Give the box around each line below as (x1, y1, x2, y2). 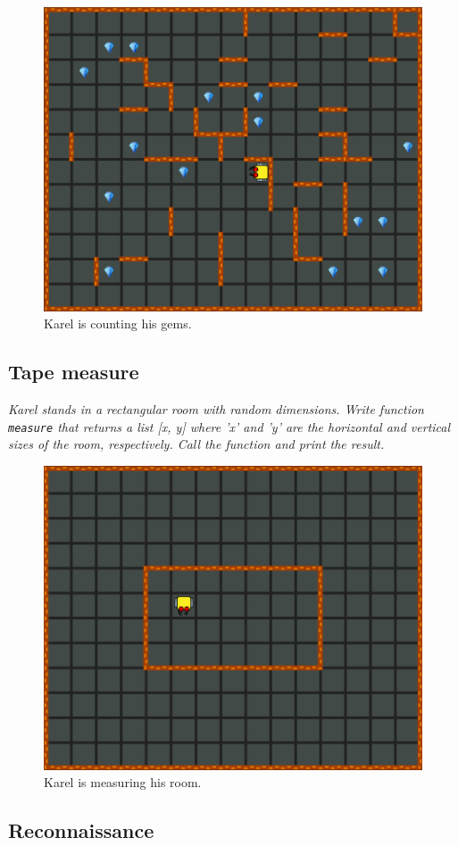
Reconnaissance (8, 817, 154, 844)
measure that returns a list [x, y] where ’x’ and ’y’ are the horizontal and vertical (8, 417, 451, 435)
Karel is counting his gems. (44, 314, 192, 333)
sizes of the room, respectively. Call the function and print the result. (8, 435, 385, 453)
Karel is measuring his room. (44, 773, 202, 792)
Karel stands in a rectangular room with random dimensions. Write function (8, 399, 424, 418)
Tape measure (8, 358, 139, 386)
